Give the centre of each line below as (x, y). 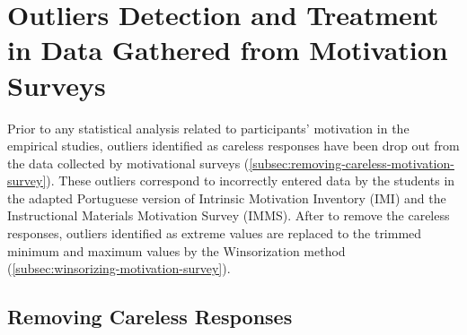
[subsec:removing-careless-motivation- (352, 163)
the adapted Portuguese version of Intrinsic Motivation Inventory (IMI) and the (227, 198)
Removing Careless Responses (150, 317)
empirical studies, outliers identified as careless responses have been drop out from (233, 146)
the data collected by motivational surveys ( (128, 163)
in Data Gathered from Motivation (228, 50)
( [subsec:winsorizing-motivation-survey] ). (119, 268)
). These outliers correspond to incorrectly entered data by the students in (251, 180)
